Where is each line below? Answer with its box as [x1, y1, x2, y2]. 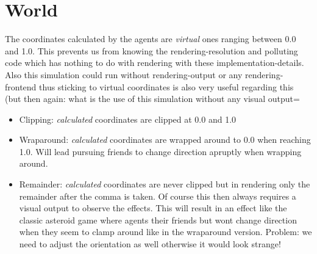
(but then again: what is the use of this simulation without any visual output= [5, 92, 300, 105]
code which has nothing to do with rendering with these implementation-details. [5, 56, 304, 69]
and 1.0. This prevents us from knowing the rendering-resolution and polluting [5, 44, 298, 57]
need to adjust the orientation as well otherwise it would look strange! [19, 238, 281, 250]
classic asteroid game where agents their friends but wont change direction [19, 213, 297, 226]
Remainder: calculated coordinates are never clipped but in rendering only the [19, 178, 310, 191]
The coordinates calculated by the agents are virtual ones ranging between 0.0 [5, 32, 296, 45]
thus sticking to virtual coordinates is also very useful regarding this [39, 80, 294, 93]
